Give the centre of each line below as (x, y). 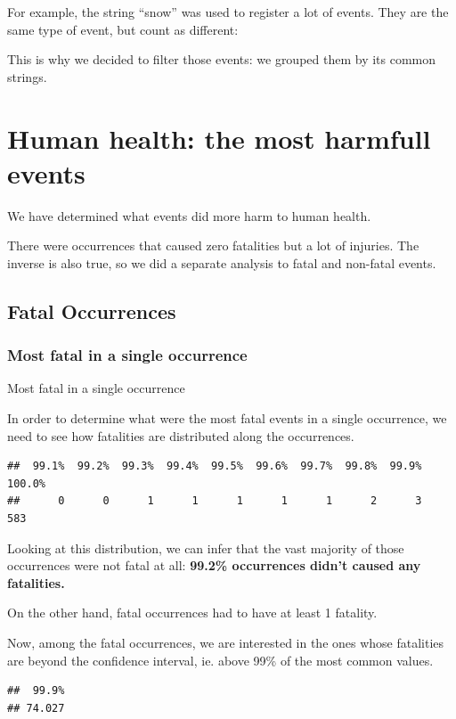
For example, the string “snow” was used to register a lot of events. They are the (228, 12)
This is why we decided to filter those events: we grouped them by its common (222, 59)
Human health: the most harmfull (219, 138)
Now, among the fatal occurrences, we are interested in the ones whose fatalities (226, 642)
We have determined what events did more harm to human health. (189, 215)
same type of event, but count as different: (123, 29)
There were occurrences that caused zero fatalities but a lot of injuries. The (213, 245)
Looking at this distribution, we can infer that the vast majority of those (206, 547)
